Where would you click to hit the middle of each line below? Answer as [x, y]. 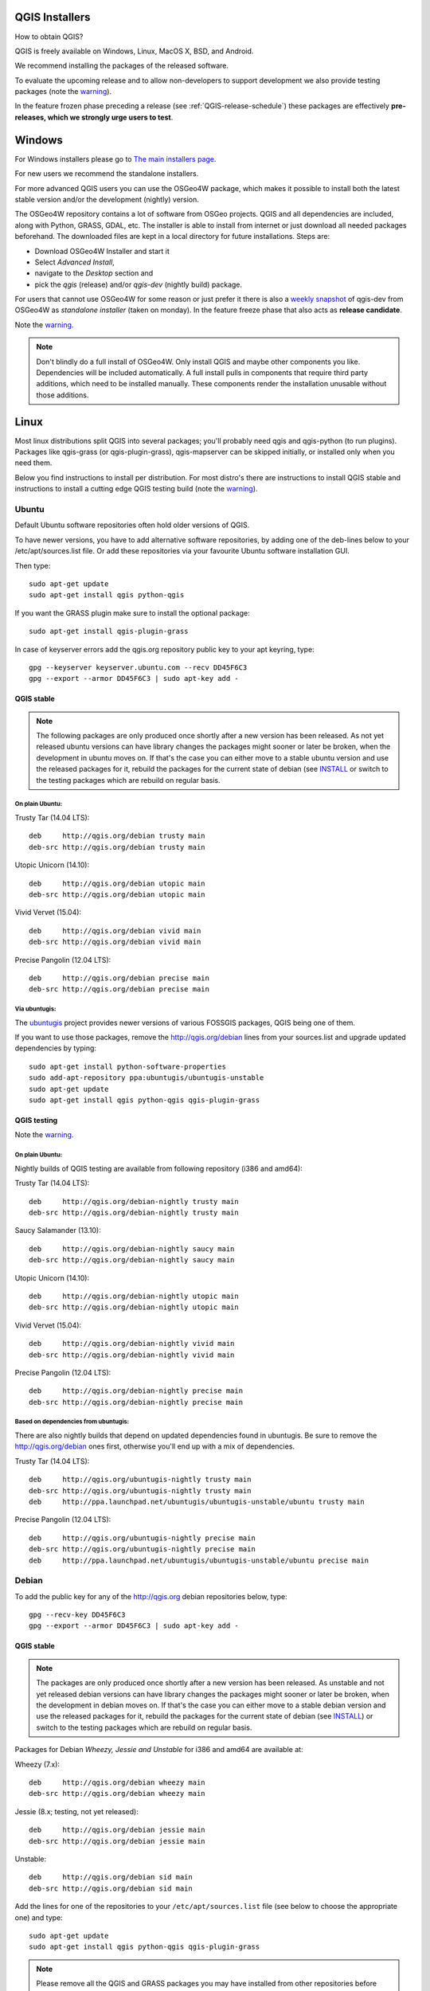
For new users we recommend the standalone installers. [107, 174]
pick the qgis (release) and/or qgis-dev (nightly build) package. [139, 284]
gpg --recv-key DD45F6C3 [77, 1615]
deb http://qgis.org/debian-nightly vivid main [132, 1344]
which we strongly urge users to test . [110, 117]
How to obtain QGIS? [49, 37]
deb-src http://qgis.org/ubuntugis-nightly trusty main [140, 1490]
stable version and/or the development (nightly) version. [107, 199]
